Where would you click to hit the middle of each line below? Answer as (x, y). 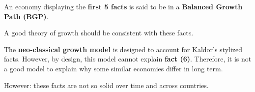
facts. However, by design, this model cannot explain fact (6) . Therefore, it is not (128, 59)
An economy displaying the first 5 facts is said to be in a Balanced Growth (123, 6)
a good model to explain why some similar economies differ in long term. (113, 68)
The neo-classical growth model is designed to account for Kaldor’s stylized (123, 49)
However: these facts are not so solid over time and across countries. (106, 85)
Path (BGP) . (26, 16)
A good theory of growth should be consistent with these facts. (99, 33)
